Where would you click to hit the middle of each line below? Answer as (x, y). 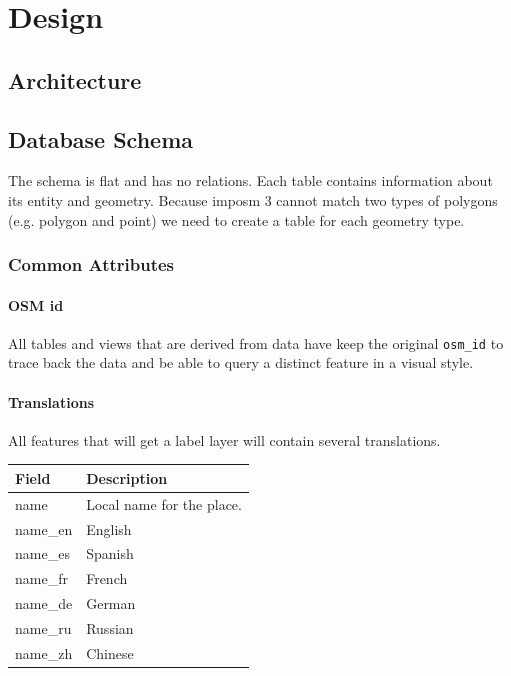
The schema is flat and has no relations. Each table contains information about (250, 180)
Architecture (75, 79)
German (111, 603)
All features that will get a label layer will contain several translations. (224, 439)
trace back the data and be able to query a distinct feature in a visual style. (241, 362)
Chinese (110, 652)
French (107, 578)
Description (127, 477)
